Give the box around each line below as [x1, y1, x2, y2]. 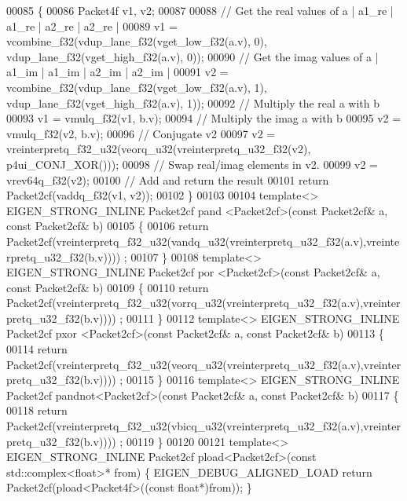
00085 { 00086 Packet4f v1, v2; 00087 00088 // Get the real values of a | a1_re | [6, 2, 394, 18]
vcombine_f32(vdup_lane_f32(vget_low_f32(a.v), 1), [6, 79, 267, 95]
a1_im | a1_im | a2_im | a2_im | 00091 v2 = [6, 64, 229, 80]
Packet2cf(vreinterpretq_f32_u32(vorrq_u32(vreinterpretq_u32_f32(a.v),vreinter [6, 294, 401, 311]
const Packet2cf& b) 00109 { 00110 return [6, 279, 209, 295]
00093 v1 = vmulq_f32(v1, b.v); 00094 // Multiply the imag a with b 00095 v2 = [6, 110, 401, 126]
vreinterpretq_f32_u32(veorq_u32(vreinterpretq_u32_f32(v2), [6, 141, 311, 157]
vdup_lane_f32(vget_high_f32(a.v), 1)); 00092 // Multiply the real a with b [6, 94, 379, 111]
